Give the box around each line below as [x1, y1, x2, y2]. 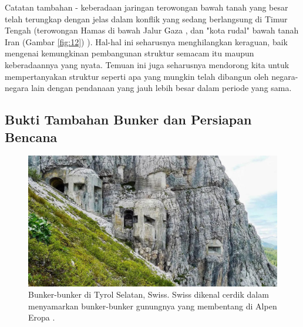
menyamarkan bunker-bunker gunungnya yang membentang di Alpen [28, 299, 277, 312]
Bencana [5, 127, 58, 146]
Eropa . [28, 311, 55, 323]
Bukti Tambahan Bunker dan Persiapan [5, 110, 252, 129]
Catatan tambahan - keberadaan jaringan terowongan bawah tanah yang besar [5, 1, 288, 13]
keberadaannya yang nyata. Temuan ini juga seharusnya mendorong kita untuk [5, 58, 289, 70]
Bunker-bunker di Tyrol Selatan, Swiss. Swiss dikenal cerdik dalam [28, 288, 269, 301]
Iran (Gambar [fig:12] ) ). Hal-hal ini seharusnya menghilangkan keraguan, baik [5, 35, 288, 48]
